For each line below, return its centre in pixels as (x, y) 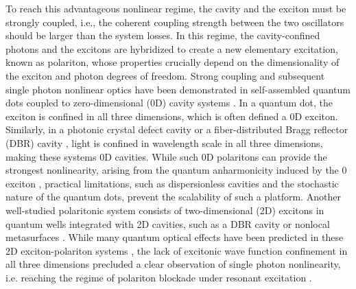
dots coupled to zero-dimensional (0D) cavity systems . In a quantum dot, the (169, 103)
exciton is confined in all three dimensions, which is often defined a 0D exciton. (172, 116)
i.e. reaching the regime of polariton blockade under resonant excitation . (159, 277)
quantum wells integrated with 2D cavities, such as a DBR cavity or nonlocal (168, 223)
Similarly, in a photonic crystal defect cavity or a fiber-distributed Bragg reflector (177, 129)
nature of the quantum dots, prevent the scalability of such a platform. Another (173, 197)
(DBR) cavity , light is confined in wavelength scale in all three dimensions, (164, 142)
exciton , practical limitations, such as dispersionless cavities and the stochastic (172, 183)
